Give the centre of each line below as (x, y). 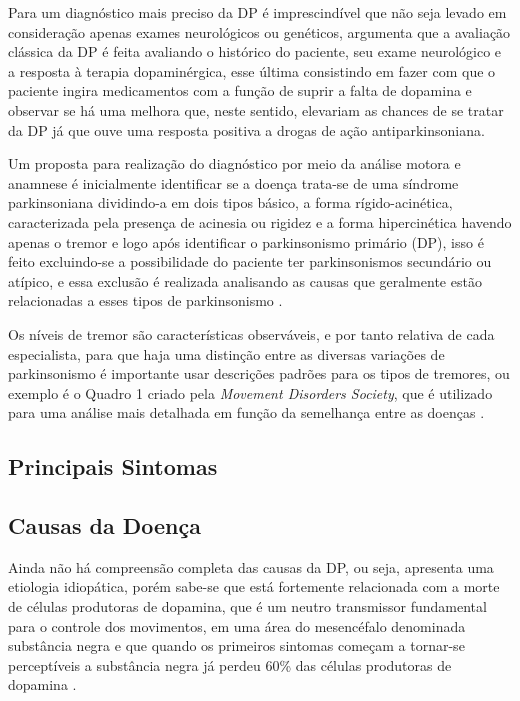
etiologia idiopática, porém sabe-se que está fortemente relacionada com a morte (254, 586)
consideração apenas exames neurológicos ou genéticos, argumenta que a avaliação (259, 31)
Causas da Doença (104, 525)
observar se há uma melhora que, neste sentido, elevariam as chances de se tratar (256, 109)
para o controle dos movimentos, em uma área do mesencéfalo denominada (237, 625)
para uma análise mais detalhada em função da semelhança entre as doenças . (246, 412)
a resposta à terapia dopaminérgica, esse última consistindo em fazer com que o (252, 70)
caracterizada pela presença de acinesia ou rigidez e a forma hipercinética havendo (260, 221)
